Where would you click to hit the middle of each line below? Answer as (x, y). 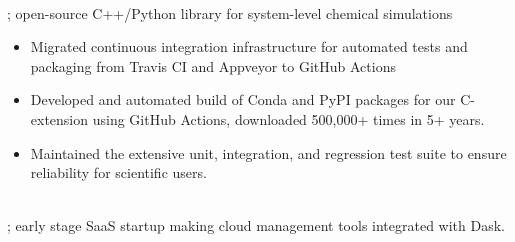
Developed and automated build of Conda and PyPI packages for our (243, 99)
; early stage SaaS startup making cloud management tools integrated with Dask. (256, 225)
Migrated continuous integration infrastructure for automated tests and (249, 46)
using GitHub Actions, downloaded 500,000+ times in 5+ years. (288, 118)
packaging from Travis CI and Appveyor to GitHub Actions (213, 65)
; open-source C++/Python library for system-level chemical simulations (230, 12)
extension (59, 118)
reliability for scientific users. (118, 172)
